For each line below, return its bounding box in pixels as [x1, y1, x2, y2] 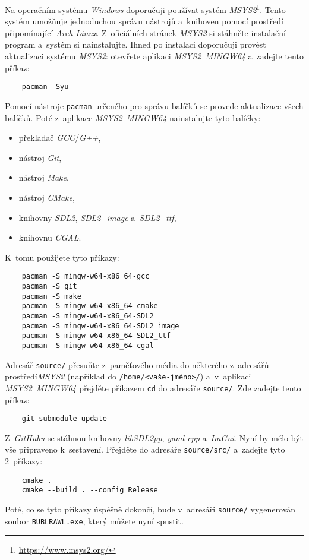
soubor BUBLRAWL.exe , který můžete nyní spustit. [5, 514, 184, 527]
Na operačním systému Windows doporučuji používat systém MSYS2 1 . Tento [5, 2, 286, 15]
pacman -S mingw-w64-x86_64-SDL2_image [21, 321, 179, 330]
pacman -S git [21, 281, 77, 290]
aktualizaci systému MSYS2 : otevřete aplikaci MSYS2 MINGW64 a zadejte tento [5, 50, 304, 62]
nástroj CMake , [18, 191, 75, 203]
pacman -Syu [21, 83, 69, 91]
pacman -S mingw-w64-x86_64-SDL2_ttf [21, 331, 171, 340]
